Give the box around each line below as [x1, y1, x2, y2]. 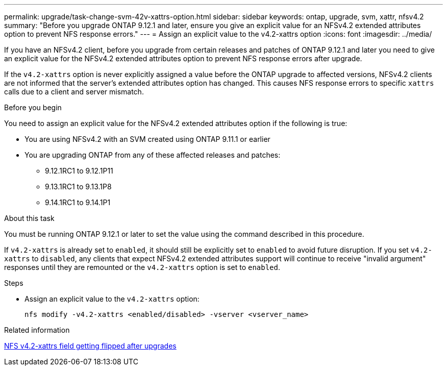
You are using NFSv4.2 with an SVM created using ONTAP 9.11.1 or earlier [24, 135, 270, 143]
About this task [4, 214, 55, 223]
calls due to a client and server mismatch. [4, 87, 144, 96]
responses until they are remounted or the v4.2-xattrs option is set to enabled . [4, 263, 281, 272]
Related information [4, 326, 70, 334]
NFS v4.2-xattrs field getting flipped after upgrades [4, 341, 177, 350]
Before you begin [4, 103, 62, 112]
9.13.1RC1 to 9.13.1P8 [45, 182, 112, 191]
